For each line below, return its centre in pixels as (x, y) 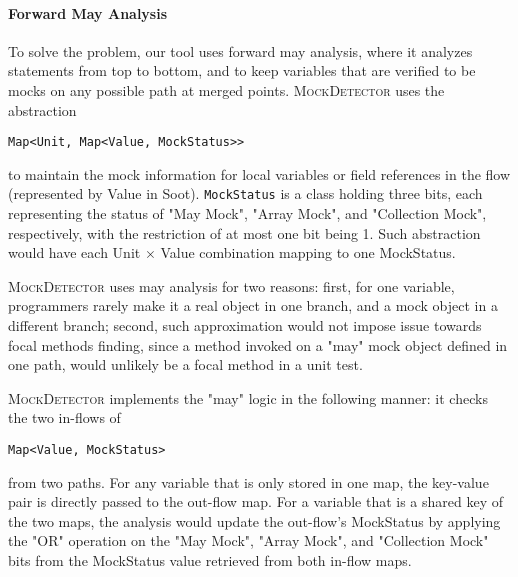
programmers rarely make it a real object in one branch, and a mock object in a (253, 305)
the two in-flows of (64, 417)
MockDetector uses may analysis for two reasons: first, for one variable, (231, 285)
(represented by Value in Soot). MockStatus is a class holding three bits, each (245, 193)
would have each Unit (74, 252)
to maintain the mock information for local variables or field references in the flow (259, 173)
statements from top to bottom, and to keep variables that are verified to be (242, 70)
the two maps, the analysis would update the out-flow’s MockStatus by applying (254, 520)
